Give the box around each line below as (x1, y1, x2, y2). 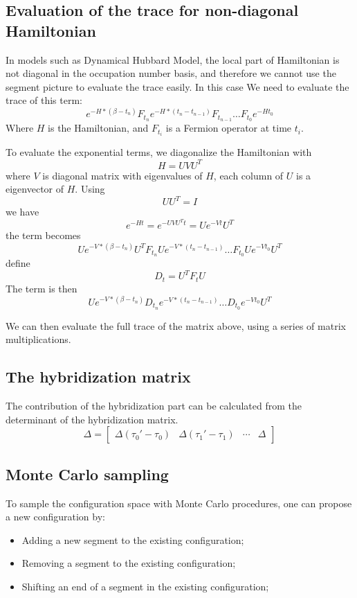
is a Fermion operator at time (165, 121, 292, 135)
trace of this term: (6, 93, 82, 107)
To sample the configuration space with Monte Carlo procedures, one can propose (6, 495, 352, 510)
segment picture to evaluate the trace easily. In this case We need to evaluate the (6, 79, 349, 94)
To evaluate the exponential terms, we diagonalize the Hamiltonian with (6, 145, 312, 159)
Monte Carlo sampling (6, 463, 169, 484)
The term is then (6, 281, 77, 295)
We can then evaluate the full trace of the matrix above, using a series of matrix (6, 318, 346, 333)
